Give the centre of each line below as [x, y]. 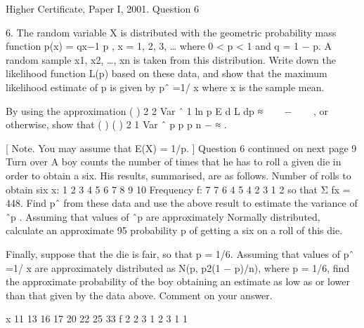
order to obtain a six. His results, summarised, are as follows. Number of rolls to [178, 175]
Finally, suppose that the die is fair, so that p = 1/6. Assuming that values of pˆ [180, 253]
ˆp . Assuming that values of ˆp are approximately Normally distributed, [163, 216]
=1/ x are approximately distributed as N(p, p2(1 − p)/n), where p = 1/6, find [178, 267]
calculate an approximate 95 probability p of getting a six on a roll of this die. [174, 230]
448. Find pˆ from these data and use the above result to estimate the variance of [182, 203]
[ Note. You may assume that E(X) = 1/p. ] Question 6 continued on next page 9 [181, 148]
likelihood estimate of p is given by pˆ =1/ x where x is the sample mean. [165, 87]
